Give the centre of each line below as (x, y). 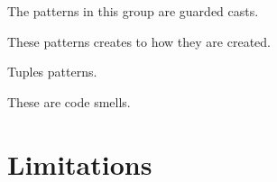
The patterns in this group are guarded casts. (133, 11)
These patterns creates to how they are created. (139, 41)
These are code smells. (69, 101)
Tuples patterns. (52, 72)
